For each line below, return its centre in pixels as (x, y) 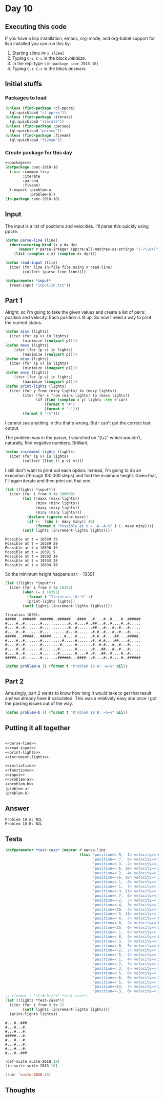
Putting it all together (38, 728)
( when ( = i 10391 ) (41, 592)
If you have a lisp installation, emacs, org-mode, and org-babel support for (80, 38)
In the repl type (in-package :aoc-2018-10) (55, 63)
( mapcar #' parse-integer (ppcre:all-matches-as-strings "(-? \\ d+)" (88, 249)
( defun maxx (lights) (27, 345)
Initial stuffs (24, 84)
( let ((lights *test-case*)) (35, 1001)
